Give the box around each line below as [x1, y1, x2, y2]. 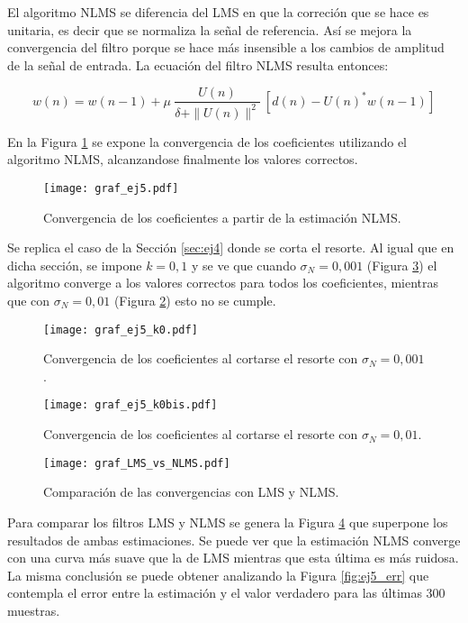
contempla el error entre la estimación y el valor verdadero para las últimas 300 [7, 583, 445, 602]
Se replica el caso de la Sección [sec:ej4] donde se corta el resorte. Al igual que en [7, 238, 454, 257]
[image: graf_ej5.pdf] [43, 181, 179, 195]
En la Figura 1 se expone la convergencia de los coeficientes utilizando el [7, 132, 408, 151]
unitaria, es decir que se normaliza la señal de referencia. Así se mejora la [7, 20, 412, 39]
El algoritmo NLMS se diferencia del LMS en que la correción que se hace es [7, 3, 429, 21]
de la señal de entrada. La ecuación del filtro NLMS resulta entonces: [7, 55, 389, 74]
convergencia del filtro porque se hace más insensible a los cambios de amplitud [7, 38, 445, 57]
